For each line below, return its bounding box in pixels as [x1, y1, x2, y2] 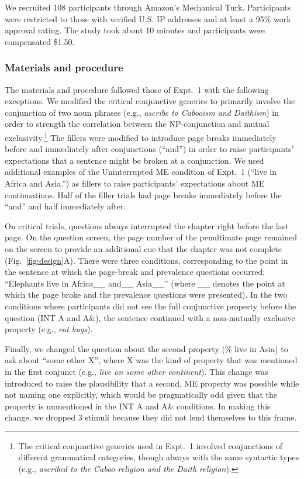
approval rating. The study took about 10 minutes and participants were [5, 24, 265, 36]
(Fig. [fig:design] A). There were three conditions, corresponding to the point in [5, 254, 288, 266]
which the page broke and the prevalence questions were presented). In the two [5, 288, 288, 301]
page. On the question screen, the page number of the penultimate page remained [5, 231, 297, 243]
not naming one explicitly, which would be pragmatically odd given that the [5, 388, 277, 401]
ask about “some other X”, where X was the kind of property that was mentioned [5, 354, 298, 366]
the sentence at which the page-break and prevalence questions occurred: [5, 266, 265, 278]
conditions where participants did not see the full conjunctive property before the [5, 299, 296, 312]
